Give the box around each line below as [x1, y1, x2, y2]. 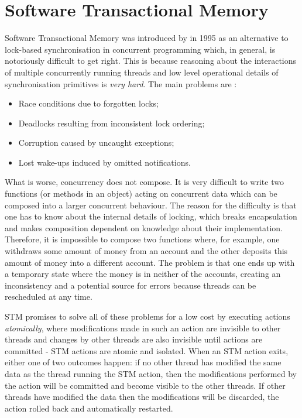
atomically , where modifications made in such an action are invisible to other [5, 321, 281, 334]
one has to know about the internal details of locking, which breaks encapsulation [5, 210, 297, 222]
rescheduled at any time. [5, 290, 92, 303]
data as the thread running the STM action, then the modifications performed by [5, 367, 297, 379]
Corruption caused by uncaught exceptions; [18, 136, 174, 149]
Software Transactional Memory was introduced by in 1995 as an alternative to [5, 32, 289, 44]
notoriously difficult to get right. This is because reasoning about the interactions [5, 54, 297, 67]
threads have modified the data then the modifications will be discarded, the [5, 390, 279, 403]
